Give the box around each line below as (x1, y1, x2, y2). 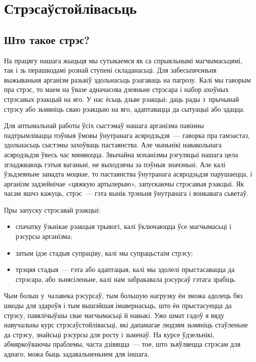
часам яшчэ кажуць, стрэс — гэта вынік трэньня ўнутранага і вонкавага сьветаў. (4, 188, 249, 198)
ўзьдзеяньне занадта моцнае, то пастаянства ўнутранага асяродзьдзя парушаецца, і (4, 169, 253, 179)
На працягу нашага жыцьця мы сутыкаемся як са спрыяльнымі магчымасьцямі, (4, 55, 243, 65)
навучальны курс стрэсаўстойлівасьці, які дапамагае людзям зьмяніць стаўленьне (4, 319, 248, 330)
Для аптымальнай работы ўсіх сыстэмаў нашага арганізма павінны (4, 120, 204, 131)
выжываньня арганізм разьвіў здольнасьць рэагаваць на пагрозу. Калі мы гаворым (4, 74, 251, 85)
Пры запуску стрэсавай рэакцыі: (4, 204, 101, 215)
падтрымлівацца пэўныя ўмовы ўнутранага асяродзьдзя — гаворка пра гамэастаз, (4, 130, 250, 140)
